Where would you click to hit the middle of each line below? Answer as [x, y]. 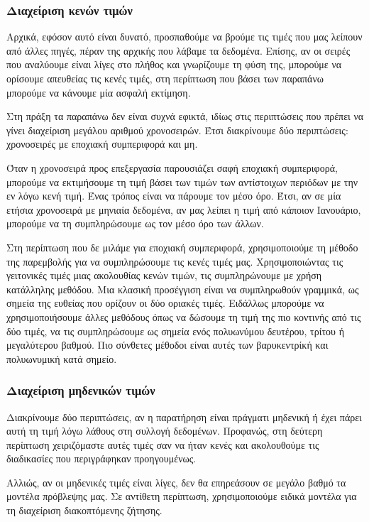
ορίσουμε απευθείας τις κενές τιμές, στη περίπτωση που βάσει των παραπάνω [165, 78]
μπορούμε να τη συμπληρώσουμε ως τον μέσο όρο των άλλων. [135, 223]
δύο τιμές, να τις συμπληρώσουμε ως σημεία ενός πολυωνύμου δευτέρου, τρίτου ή [176, 331]
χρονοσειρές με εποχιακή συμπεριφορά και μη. [102, 144]
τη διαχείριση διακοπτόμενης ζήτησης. [84, 510]
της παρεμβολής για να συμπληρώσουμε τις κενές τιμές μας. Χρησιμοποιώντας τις [175, 261]
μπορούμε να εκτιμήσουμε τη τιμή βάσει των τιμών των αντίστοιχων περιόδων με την [182, 181]
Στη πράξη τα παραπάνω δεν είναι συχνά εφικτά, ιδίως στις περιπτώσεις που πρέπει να [185, 116]
